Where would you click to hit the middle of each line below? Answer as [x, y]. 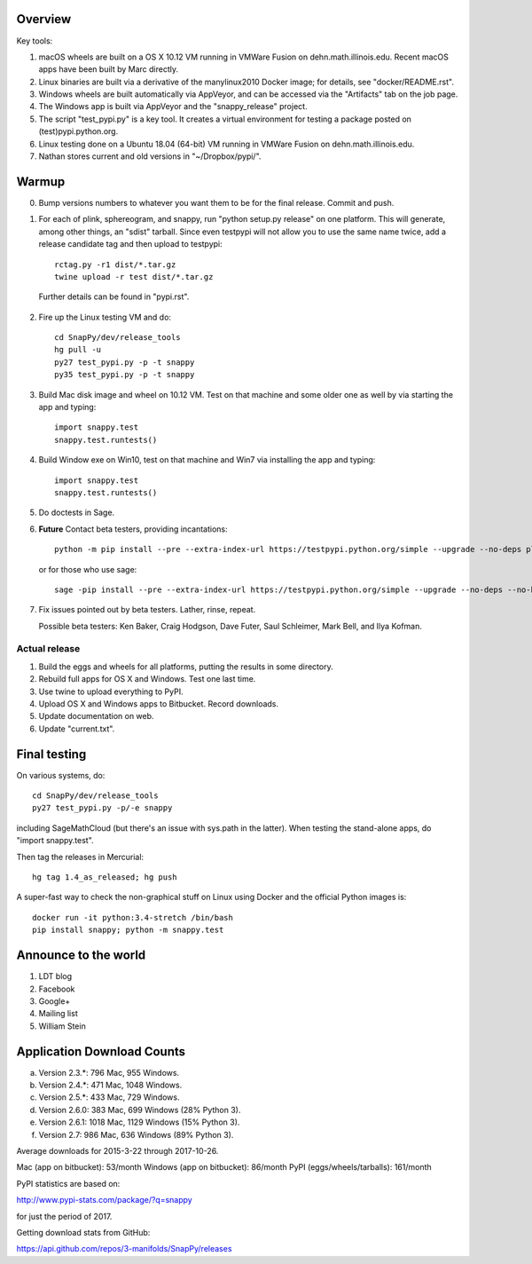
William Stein [62, 1026]
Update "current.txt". [77, 729]
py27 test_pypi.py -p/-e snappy [102, 808]
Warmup [41, 182]
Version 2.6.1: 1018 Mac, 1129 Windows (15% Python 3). [139, 1122]
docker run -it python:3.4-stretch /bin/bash [133, 917]
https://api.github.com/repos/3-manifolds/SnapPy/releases [124, 1249]
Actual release [48, 649]
